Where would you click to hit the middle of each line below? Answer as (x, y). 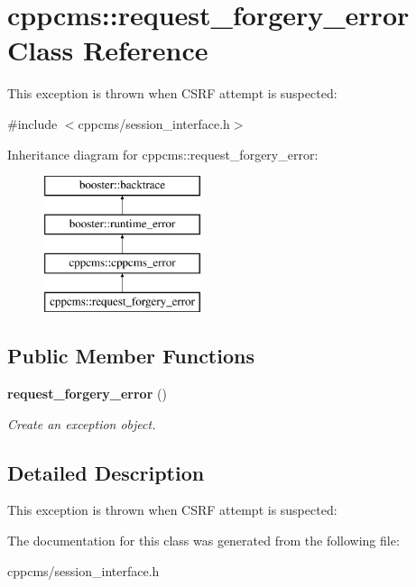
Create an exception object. (82, 423)
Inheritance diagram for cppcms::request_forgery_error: (163, 154)
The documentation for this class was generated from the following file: (203, 541)
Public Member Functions (131, 356)
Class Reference (108, 50)
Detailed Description (106, 472)
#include (32, 123)
